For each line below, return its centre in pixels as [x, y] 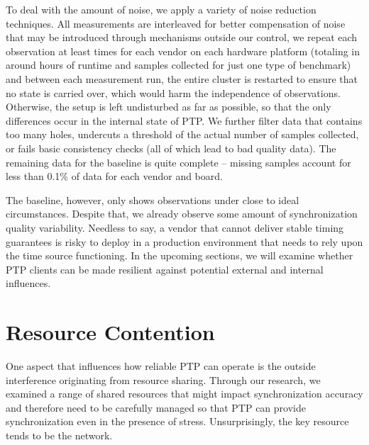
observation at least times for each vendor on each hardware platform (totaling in [183, 51]
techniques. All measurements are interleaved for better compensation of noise [176, 23]
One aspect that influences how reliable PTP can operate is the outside [161, 366]
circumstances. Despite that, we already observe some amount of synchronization [182, 214]
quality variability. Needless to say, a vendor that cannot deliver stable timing [175, 227]
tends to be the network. [59, 435]
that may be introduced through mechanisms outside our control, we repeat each [182, 37]
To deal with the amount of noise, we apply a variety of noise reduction [161, 9]
